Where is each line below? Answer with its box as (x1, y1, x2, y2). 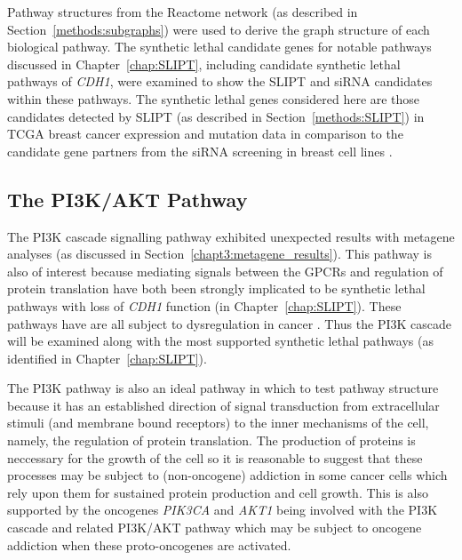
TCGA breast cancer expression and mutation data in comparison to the (7, 124, 403, 143)
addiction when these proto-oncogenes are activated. (7, 535, 291, 554)
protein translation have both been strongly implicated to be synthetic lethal (7, 279, 426, 298)
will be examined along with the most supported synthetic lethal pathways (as (7, 332, 434, 350)
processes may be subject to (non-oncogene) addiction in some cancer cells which (7, 466, 448, 484)
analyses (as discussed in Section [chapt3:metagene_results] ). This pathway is (7, 244, 432, 263)
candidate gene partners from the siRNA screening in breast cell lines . (7, 141, 393, 160)
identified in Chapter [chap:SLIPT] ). (7, 348, 207, 367)
